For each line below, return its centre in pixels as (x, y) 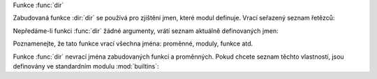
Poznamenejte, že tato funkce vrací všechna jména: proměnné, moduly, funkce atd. (133, 44)
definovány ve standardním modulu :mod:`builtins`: (86, 66)
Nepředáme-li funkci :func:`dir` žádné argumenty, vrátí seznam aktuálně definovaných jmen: (146, 31)
